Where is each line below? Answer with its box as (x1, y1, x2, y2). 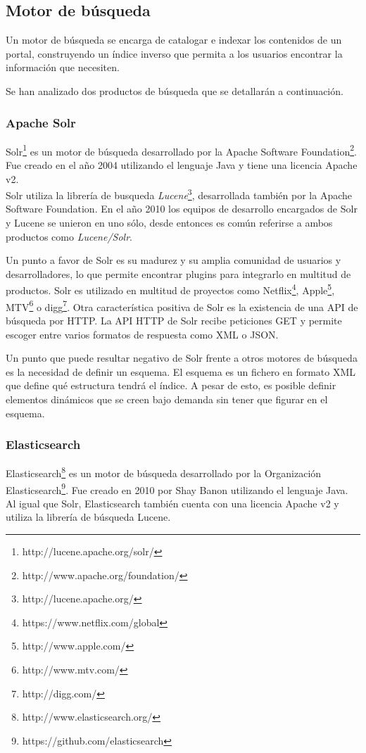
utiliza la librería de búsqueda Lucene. (6, 510, 171, 524)
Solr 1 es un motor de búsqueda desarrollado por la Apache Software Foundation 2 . (6, 141, 357, 158)
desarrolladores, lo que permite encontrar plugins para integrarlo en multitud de (6, 266, 351, 281)
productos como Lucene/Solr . (6, 229, 132, 243)
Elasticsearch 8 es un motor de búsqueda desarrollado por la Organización (6, 464, 322, 480)
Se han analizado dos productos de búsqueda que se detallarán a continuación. (6, 83, 343, 98)
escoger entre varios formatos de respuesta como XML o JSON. (6, 327, 279, 341)
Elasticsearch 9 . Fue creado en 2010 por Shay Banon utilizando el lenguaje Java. (6, 480, 348, 497)
